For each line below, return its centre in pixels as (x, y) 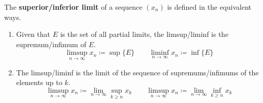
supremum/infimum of (51, 44)
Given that (33, 34)
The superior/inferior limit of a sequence (73, 7)
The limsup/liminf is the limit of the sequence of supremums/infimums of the (137, 72)
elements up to (39, 82)
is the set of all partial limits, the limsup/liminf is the (144, 34)
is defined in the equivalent (209, 7)
